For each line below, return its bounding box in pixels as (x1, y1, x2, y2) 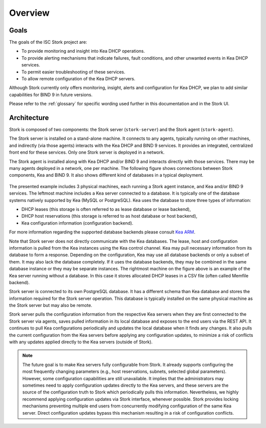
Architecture (9, 114, 49, 122)
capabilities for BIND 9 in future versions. (9, 92, 93, 98)
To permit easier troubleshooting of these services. (21, 69, 126, 75)
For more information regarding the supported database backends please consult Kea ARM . (9, 229, 196, 235)
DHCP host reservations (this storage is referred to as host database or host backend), (21, 213, 198, 219)
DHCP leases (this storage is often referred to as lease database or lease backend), (21, 206, 191, 212)
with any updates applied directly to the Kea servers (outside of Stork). (9, 339, 153, 345)
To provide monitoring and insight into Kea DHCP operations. (21, 48, 145, 54)
